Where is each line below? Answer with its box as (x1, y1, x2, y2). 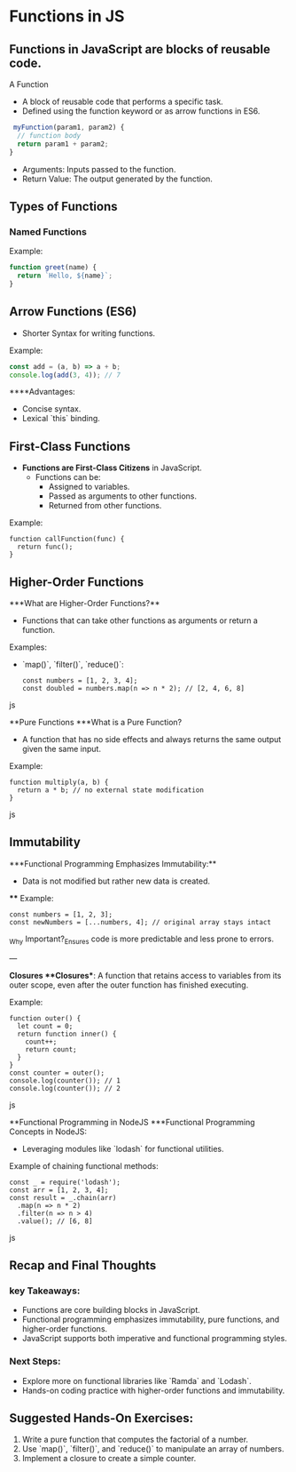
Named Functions (9, 225, 87, 237)
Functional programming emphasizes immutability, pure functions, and (21, 1314, 280, 1325)
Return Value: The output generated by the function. (21, 173, 213, 184)
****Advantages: (9, 387, 75, 397)
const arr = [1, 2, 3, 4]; (9, 1185, 109, 1195)
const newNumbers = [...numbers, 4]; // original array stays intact (9, 917, 272, 926)
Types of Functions (9, 198, 118, 214)
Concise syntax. (21, 404, 82, 414)
